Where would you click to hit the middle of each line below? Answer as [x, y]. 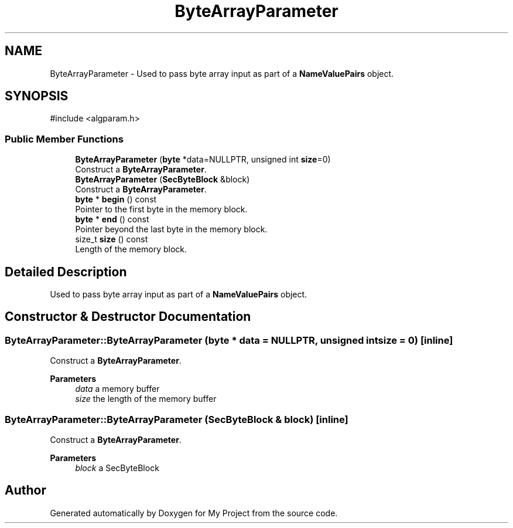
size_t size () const [112, 239]
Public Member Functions [64, 139]
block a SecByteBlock [117, 468]
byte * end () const [112, 219]
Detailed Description [66, 272]
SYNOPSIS [37, 96]
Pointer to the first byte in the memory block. [161, 209]
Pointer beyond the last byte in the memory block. [171, 229]
